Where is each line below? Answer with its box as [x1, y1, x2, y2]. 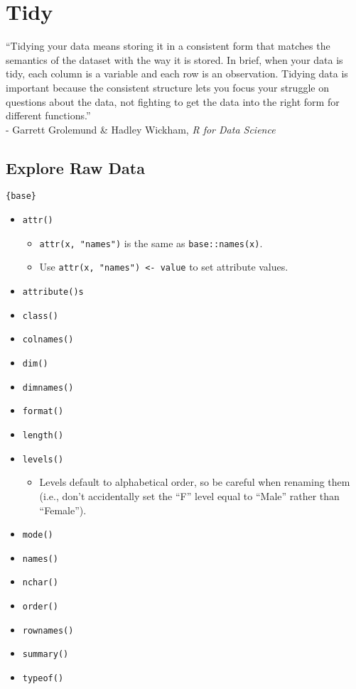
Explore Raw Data [6, 156, 145, 178]
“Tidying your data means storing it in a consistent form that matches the [6, 38, 330, 53]
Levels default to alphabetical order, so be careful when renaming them [39, 474, 350, 489]
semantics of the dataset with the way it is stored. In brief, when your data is [6, 52, 343, 67]
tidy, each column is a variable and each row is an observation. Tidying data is [6, 66, 348, 81]
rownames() [22, 625, 74, 636]
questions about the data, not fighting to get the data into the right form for [6, 94, 340, 109]
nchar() [22, 577, 58, 588]
